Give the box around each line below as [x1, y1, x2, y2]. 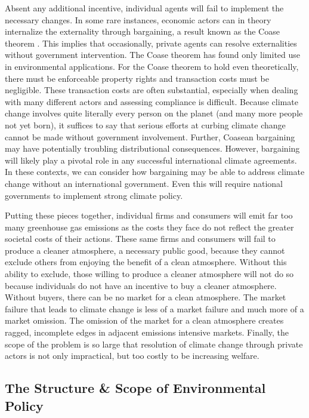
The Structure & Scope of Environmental [5, 379, 266, 397]
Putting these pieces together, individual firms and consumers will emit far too [5, 209, 293, 222]
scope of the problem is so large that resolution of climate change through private [5, 337, 303, 350]
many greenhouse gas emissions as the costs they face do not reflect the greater [5, 220, 294, 233]
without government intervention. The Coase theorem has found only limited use [5, 48, 301, 61]
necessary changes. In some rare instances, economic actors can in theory [5, 13, 271, 26]
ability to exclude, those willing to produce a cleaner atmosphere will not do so [5, 268, 294, 280]
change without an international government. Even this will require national [5, 177, 283, 189]
